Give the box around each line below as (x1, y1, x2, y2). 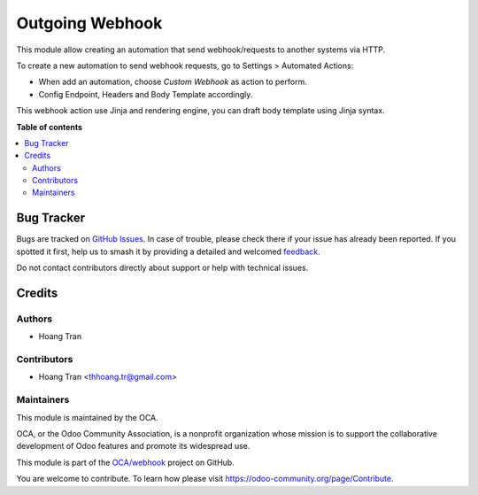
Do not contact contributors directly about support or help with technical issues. (16, 262, 309, 274)
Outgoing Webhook (16, 13, 163, 33)
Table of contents (16, 121, 83, 132)
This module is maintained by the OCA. (16, 412, 158, 422)
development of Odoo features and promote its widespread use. (16, 441, 251, 452)
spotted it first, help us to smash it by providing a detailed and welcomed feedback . (16, 246, 320, 257)
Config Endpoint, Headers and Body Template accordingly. (38, 89, 253, 99)
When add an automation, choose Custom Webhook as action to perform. (38, 76, 307, 88)
